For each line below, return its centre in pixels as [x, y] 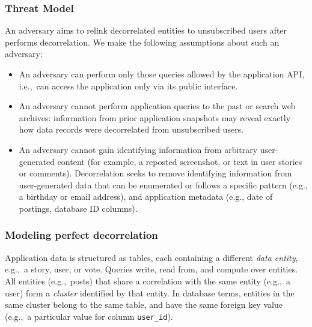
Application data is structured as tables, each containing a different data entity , [151, 257]
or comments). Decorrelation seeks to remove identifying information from [155, 173]
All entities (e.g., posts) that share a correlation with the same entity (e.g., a [148, 280]
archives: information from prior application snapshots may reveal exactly [155, 117]
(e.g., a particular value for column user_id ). [89, 316]
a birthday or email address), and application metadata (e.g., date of [146, 196]
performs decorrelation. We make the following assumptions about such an [142, 42]
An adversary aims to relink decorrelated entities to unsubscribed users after [146, 30]
